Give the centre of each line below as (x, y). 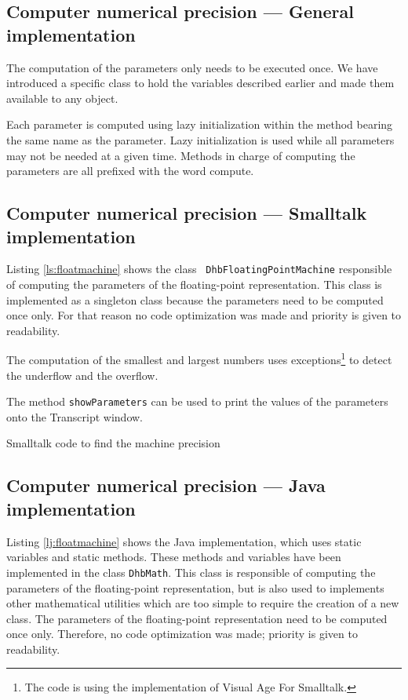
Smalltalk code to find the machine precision (113, 443)
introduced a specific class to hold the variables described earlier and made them (200, 83)
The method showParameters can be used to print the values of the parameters (197, 401)
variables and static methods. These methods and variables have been (174, 557)
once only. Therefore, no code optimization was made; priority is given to (182, 634)
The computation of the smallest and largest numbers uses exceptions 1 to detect (199, 359)
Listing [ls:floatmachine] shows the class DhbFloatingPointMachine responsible (199, 269)
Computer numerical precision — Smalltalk (187, 213)
